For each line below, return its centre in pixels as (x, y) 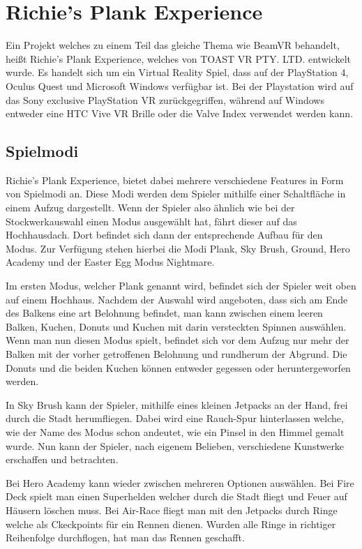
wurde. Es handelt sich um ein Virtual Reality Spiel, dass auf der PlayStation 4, (177, 72)
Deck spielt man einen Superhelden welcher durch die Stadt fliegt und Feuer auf (176, 496)
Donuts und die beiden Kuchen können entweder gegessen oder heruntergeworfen (178, 367)
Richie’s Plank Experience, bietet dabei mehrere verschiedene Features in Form (175, 180)
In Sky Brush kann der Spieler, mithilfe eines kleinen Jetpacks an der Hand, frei (177, 404)
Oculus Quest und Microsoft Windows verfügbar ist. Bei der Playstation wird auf (180, 85)
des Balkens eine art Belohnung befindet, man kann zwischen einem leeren (164, 313)
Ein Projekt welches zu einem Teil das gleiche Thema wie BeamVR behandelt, (173, 45)
